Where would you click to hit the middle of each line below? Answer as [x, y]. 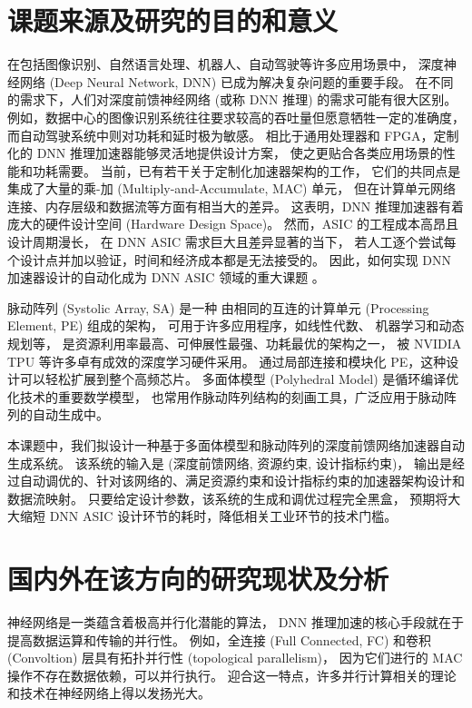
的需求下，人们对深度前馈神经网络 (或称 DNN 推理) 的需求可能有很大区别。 [232, 99]
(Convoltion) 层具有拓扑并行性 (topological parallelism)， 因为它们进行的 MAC [235, 658]
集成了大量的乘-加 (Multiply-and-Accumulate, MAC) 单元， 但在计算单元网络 [231, 188]
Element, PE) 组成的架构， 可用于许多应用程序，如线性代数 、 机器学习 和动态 [236, 325]
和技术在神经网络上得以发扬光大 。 [109, 693]
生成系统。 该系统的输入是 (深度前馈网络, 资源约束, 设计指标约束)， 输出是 [230, 462]
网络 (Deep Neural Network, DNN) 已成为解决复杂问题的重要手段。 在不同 [236, 81]
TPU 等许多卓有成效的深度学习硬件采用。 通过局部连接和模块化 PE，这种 [227, 361]
